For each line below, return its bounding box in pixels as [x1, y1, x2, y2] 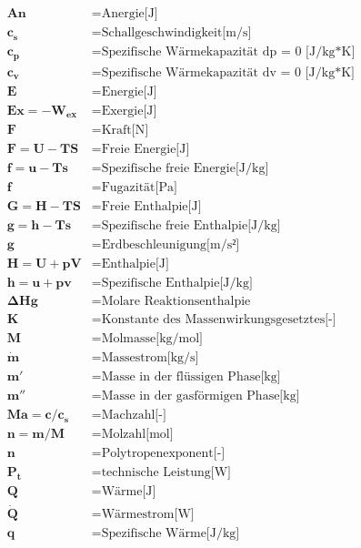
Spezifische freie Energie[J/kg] [101, 161, 269, 175]
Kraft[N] [101, 123, 149, 137]
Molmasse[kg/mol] [101, 332, 204, 345]
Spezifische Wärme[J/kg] [101, 526, 240, 540]
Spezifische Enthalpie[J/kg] [101, 276, 253, 289]
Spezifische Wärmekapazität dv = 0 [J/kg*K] [101, 66, 355, 79]
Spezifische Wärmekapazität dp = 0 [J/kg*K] [101, 46, 356, 59]
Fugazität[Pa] [101, 180, 177, 194]
